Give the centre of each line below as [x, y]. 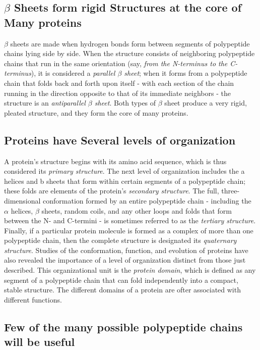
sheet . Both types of [125, 103]
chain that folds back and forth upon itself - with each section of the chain [119, 83]
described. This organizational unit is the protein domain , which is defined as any [130, 270]
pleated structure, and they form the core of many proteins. [96, 112]
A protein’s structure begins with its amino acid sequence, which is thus [115, 161]
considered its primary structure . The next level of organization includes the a [124, 171]
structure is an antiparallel [45, 103]
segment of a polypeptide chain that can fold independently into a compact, [121, 280]
